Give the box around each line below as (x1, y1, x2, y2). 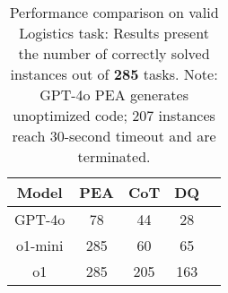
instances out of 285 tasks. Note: (10, 64, 218, 84)
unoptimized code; (13, 105, 127, 125)
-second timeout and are (64, 125, 216, 146)
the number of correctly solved (18, 43, 210, 64)
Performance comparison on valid (9, 2, 219, 22)
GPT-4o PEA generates (39, 84, 189, 105)
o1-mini (15, 235, 64, 255)
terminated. (77, 146, 151, 167)
